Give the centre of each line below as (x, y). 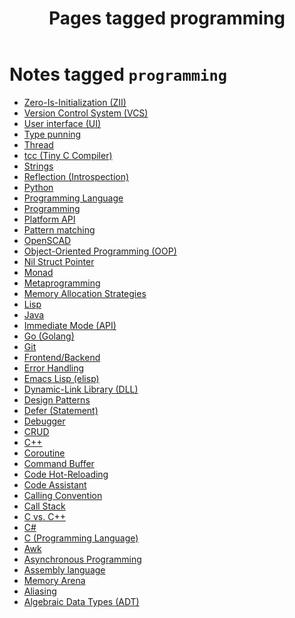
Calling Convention (63, 495)
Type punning (52, 134)
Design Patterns (57, 399)
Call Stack (44, 506)
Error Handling (54, 368)
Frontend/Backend (62, 357)
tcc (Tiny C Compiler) (68, 155)
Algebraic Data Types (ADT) (81, 601)
